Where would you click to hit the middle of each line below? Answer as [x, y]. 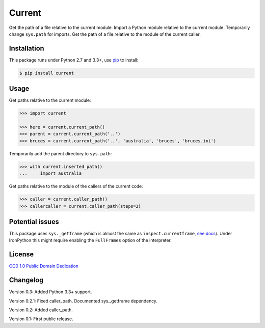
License [21, 255]
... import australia [51, 174]
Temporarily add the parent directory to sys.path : [61, 153]
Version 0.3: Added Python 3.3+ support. [51, 292]
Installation [26, 48]
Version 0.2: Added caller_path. [41, 310]
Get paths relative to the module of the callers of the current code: [76, 186]
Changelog [26, 280]
